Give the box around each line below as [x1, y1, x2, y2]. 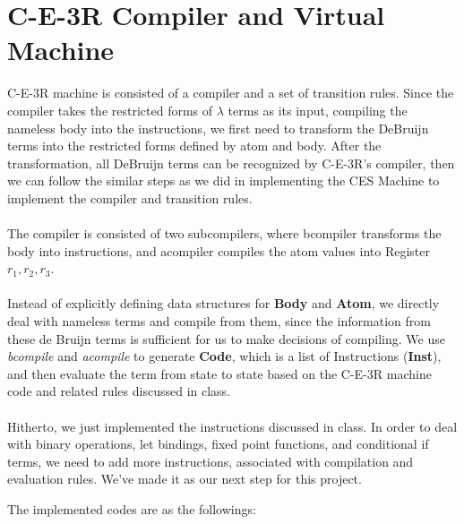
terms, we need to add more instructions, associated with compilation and [7, 451, 414, 470]
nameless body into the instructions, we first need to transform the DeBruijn [7, 118, 429, 137]
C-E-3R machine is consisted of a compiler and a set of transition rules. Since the [7, 83, 454, 102]
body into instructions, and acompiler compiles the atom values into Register [7, 241, 431, 260]
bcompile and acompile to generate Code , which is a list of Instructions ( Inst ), [7, 347, 442, 365]
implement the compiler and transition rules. [7, 188, 253, 207]
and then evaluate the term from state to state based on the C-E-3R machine [7, 364, 432, 382]
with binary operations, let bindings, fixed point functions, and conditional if [7, 434, 429, 453]
